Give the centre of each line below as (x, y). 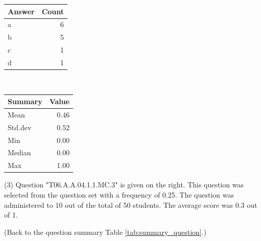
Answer (21, 11)
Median (19, 152)
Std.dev (20, 127)
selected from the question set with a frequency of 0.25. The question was (119, 194)
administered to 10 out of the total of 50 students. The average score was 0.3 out (131, 204)
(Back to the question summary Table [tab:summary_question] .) (105, 232)
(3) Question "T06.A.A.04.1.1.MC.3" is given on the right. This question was (124, 185)
